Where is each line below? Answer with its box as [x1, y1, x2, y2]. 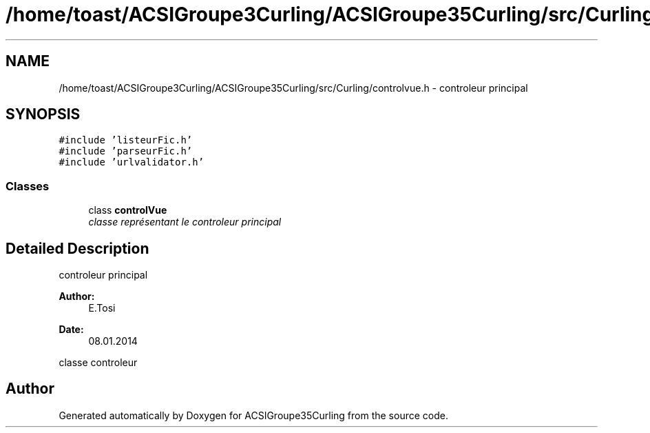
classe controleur [59, 356, 138, 369]
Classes [6, 179, 50, 193]
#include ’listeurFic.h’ [59, 134, 193, 146]
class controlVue [88, 204, 167, 216]
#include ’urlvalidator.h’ [59, 157, 205, 168]
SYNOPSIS [6, 105, 81, 123]
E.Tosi [88, 302, 116, 314]
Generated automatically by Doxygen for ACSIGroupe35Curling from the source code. [59, 409, 448, 421]
